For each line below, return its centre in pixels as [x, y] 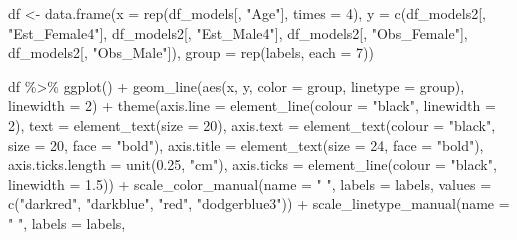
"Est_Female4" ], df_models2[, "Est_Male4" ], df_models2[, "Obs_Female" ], [238, 32]
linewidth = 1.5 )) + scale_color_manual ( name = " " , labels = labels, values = [250, 183]
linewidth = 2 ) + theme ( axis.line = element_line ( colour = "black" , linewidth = [252, 105]
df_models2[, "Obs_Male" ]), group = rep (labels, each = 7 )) [191, 52]
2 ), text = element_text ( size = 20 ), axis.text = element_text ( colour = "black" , [252, 124]
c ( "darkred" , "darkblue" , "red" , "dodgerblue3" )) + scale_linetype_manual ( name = [259, 203]
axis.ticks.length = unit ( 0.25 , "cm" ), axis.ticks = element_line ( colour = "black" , [252, 164]
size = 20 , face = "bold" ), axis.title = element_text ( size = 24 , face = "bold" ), [246, 144]
